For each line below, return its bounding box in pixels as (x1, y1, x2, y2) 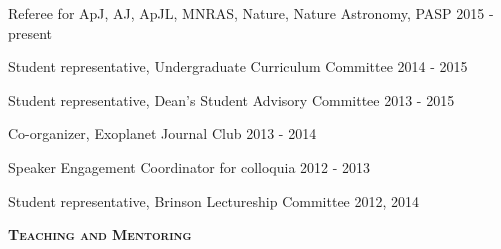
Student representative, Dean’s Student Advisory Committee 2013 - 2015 (8, 89, 455, 110)
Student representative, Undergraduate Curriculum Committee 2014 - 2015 (8, 56, 468, 77)
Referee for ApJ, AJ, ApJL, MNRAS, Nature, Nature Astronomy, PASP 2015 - (8, 3, 494, 23)
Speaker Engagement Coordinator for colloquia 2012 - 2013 (8, 156, 371, 177)
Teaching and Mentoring (8, 224, 192, 245)
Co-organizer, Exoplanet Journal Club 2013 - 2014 (8, 123, 317, 144)
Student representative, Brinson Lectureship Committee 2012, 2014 (8, 190, 420, 211)
